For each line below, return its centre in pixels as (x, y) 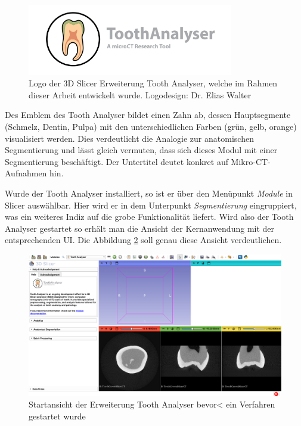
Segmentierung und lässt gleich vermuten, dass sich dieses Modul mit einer (141, 150)
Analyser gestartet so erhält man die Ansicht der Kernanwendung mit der (140, 228)
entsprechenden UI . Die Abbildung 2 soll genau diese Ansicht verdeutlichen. (143, 240)
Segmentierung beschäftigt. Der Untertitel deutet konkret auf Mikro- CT (136, 161)
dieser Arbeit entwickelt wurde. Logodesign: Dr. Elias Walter (140, 94)
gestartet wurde (57, 416)
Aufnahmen (26, 173)
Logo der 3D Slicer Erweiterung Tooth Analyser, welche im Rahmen (153, 83)
